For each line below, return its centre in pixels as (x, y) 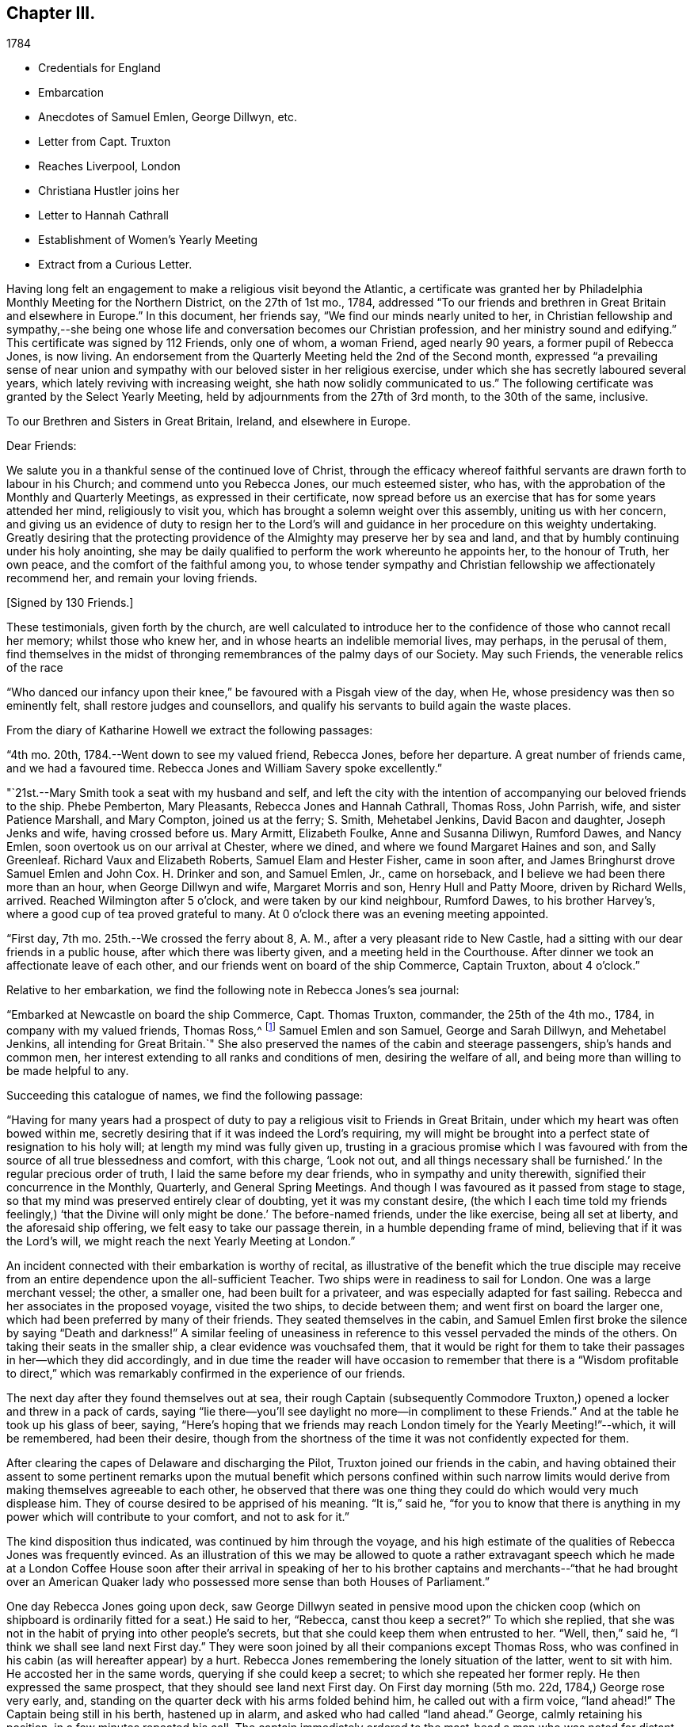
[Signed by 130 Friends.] (70, 603)
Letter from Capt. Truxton (105, 142)
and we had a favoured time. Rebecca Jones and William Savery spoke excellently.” (224, 768)
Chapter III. (51, 13)
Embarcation (71, 93)
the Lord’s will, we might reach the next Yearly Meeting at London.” (181, 1241)
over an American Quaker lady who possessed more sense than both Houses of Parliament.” (248, 1582)
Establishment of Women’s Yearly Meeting (148, 240)
